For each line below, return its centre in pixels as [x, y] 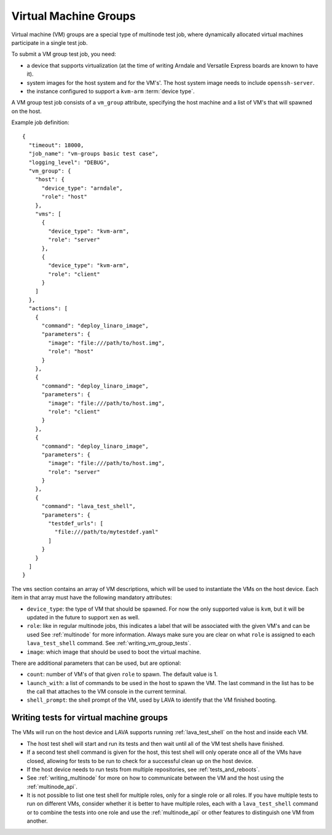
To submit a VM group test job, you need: [64, 54]
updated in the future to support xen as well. [83, 617]
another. [37, 821]
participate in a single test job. [49, 42]
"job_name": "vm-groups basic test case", [94, 154]
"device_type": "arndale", [82, 188]
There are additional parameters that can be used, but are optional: [96, 663]
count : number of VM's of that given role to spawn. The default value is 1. [122, 674]
